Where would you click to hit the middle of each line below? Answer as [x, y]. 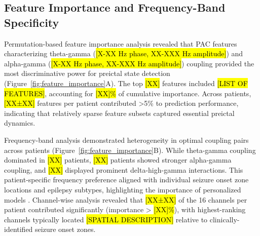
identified [18, 229]
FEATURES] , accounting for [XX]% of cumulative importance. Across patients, [128, 93]
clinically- [225, 219]
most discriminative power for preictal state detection [87, 73]
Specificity [32, 22]
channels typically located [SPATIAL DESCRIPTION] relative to [106, 219]
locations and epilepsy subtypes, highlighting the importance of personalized [123, 189]
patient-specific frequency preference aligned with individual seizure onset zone [126, 180]
